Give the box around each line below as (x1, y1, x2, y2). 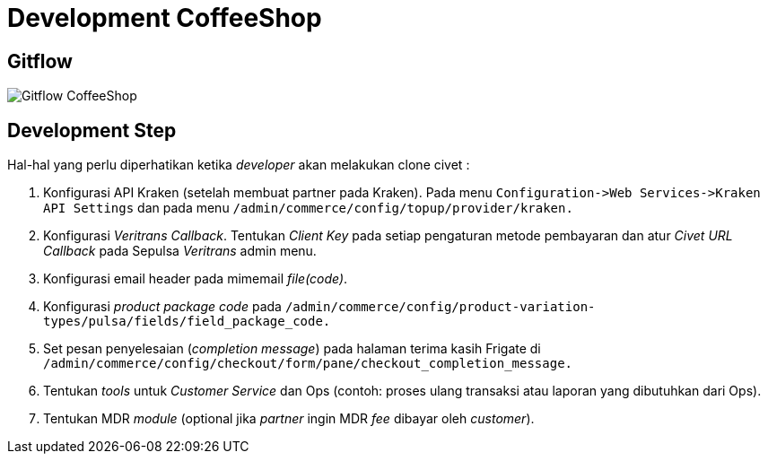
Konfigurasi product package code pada (43, 299, 282, 315)
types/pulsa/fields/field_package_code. (43, 314, 331, 329)
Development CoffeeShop (7, 3, 322, 33)
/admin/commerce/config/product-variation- (284, 300, 596, 315)
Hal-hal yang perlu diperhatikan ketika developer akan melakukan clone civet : (7, 157, 470, 173)
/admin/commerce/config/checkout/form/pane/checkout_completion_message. (43, 356, 573, 371)
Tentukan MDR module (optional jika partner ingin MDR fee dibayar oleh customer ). (43, 411, 535, 427)
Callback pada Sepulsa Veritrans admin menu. (43, 243, 317, 259)
